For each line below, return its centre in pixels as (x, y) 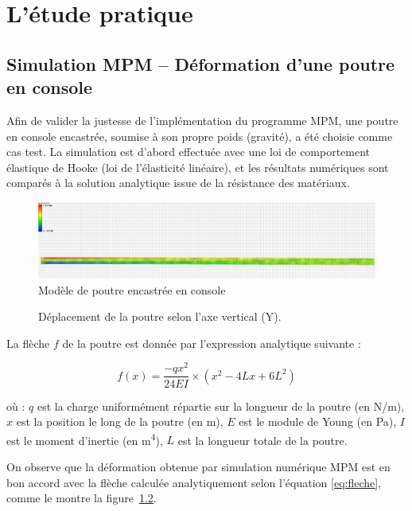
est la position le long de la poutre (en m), (120, 421)
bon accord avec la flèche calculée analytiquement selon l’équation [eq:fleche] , (194, 482)
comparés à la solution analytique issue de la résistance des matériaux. (178, 183)
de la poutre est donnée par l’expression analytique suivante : (212, 343)
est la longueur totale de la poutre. (262, 440)
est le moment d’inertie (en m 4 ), (85, 439)
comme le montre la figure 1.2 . (82, 498)
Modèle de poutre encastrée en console (132, 289)
